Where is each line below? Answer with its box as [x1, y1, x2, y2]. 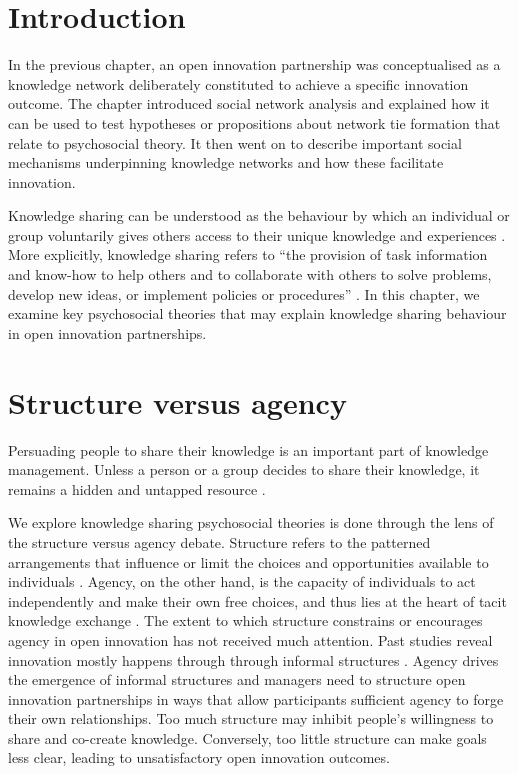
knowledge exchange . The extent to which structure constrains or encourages [8, 610, 483, 631]
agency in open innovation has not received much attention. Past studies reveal [8, 629, 493, 650]
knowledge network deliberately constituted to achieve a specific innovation [8, 73, 469, 94]
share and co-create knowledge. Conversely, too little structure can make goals [8, 727, 487, 748]
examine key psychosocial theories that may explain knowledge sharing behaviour [8, 303, 507, 324]
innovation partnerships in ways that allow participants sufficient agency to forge [8, 688, 504, 709]
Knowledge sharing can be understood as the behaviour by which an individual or [8, 205, 510, 226]
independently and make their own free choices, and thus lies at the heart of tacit [8, 590, 507, 611]
